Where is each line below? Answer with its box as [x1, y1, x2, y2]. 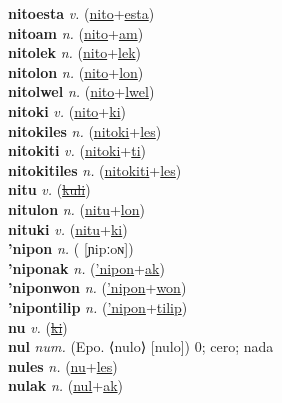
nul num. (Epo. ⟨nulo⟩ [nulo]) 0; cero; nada [8, 336, 274, 357]
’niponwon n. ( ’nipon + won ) [8, 277, 187, 298]
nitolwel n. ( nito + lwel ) [8, 81, 155, 102]
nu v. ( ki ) [8, 316, 68, 337]
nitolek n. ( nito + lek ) [8, 42, 141, 63]
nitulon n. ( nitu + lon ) [8, 198, 145, 219]
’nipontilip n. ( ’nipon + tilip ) [8, 296, 188, 317]
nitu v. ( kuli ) [8, 179, 91, 200]
